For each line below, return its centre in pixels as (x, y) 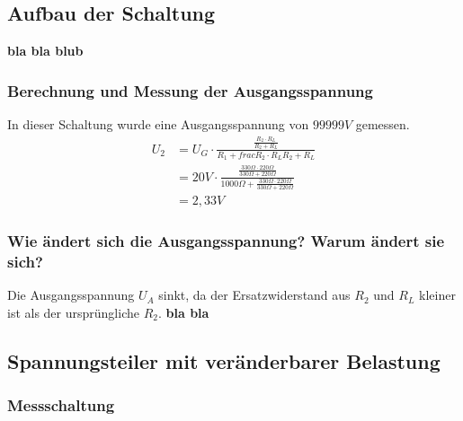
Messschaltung (61, 405)
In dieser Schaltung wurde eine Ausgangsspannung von (158, 124)
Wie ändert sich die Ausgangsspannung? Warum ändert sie (226, 241)
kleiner (437, 295)
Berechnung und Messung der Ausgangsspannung (190, 90)
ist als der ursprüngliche (73, 312)
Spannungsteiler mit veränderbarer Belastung (224, 360)
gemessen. (383, 124)
